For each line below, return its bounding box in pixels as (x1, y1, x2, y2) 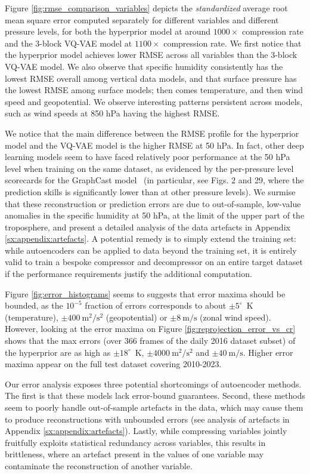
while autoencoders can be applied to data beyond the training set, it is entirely (5, 244, 297, 256)
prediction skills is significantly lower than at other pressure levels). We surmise (5, 185, 296, 198)
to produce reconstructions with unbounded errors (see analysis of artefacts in (5, 413, 290, 425)
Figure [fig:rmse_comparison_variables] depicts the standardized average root (5, 2, 288, 14)
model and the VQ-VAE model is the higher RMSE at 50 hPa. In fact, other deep (5, 138, 304, 151)
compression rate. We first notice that (163, 36, 302, 49)
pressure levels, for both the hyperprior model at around (5, 25, 211, 38)
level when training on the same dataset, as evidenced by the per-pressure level (5, 162, 294, 174)
